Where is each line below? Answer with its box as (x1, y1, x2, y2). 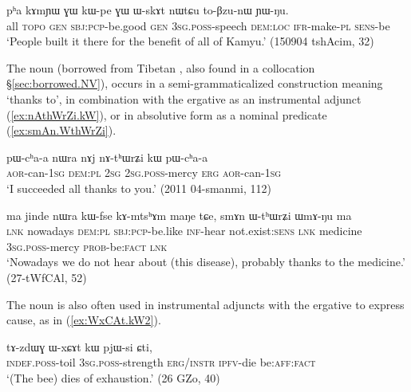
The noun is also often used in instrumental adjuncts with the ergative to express (6, 296, 405, 312)
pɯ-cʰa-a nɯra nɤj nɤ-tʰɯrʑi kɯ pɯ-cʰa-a (6, 148, 208, 165)
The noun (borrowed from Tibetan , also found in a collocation (6, 59, 315, 76)
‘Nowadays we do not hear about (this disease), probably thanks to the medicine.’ (6, 253, 405, 270)
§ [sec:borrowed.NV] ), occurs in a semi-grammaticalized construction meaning (6, 75, 383, 92)
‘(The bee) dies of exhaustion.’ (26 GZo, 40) (6, 369, 220, 386)
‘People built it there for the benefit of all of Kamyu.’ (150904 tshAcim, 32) (6, 33, 374, 49)
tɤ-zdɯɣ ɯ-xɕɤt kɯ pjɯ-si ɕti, (6, 338, 152, 355)
